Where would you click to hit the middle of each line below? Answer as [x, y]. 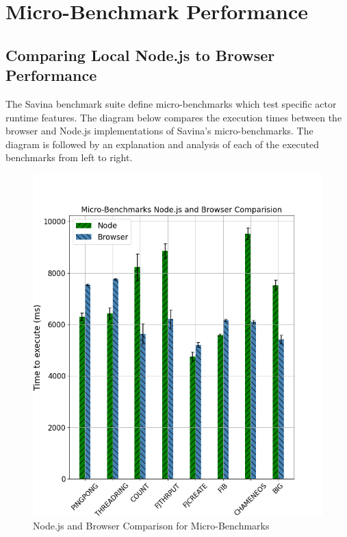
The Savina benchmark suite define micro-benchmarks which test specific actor [171, 103]
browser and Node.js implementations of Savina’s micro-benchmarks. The [159, 131]
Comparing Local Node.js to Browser [140, 55]
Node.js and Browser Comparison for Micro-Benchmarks [151, 526]
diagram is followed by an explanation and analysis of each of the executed [162, 144]
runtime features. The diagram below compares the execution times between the [174, 117]
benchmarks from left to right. [69, 157]
